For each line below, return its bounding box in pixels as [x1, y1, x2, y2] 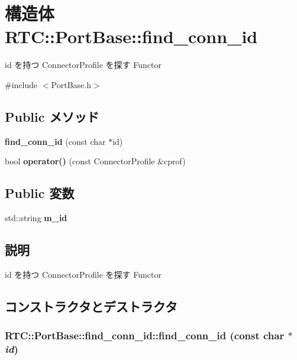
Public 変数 [5, 184, 75, 202]
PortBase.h [51, 78, 91, 90]
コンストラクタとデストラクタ [5, 297, 177, 315]
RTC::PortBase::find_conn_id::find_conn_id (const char [5, 328, 285, 343]
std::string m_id [5, 212, 67, 224]
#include [5, 78, 38, 90]
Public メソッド [5, 107, 99, 125]
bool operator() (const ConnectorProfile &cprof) [5, 155, 186, 167]
